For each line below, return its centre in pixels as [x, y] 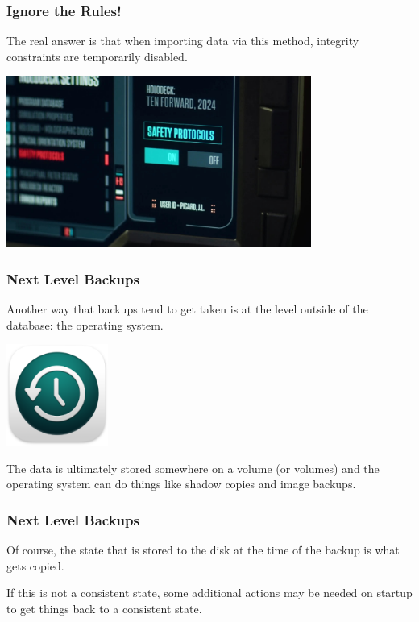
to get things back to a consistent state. [104, 608]
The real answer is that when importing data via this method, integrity [183, 41]
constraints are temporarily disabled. [97, 56]
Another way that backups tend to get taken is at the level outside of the [187, 309]
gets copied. [35, 565]
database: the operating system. [85, 324]
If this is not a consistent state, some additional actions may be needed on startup [209, 593]
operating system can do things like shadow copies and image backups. [181, 484]
